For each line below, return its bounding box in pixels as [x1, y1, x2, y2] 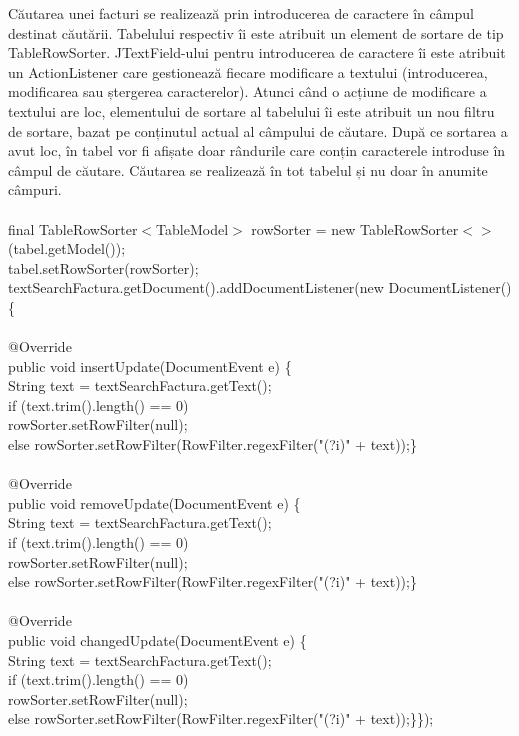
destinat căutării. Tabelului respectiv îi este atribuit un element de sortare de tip [8, 22, 504, 43]
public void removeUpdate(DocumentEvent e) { [8, 492, 301, 513]
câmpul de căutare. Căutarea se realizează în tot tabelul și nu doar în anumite [8, 159, 488, 180]
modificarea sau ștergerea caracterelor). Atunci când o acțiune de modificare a [8, 81, 487, 102]
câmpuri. [8, 179, 62, 200]
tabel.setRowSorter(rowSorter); [8, 257, 199, 278]
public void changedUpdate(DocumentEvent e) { [8, 630, 307, 650]
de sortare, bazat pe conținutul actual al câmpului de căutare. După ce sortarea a [8, 120, 508, 141]
